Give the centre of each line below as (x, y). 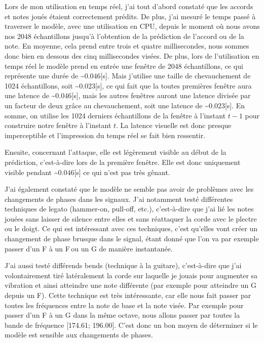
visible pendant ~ (31, 172)
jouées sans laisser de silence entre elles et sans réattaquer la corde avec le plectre (131, 218)
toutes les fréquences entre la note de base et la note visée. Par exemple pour (124, 305)
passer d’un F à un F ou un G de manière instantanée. (89, 248)
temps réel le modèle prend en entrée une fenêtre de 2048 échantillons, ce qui (124, 66)
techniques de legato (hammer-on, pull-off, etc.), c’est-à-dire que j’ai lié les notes (129, 209)
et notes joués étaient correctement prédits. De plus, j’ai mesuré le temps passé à (130, 16)
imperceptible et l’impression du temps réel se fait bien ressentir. (105, 135)
